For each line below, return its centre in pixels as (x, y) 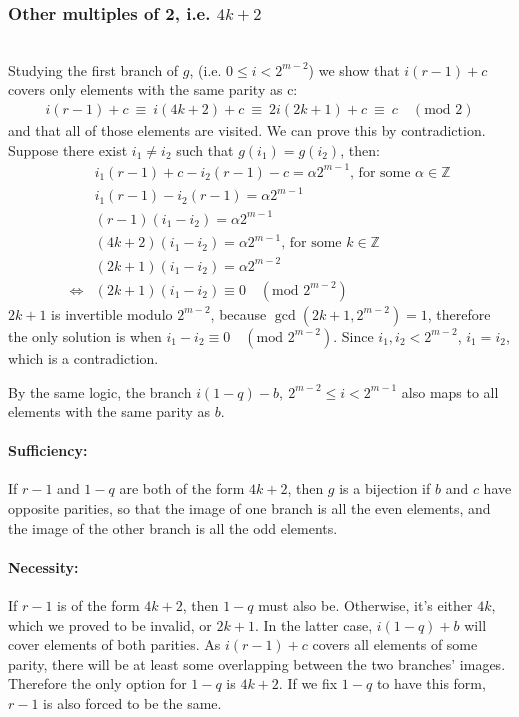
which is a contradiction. (83, 357)
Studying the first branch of (93, 69)
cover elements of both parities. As (114, 644)
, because (238, 313)
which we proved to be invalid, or (110, 624)
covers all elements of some (395, 644)
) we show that (354, 69)
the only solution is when (85, 335)
